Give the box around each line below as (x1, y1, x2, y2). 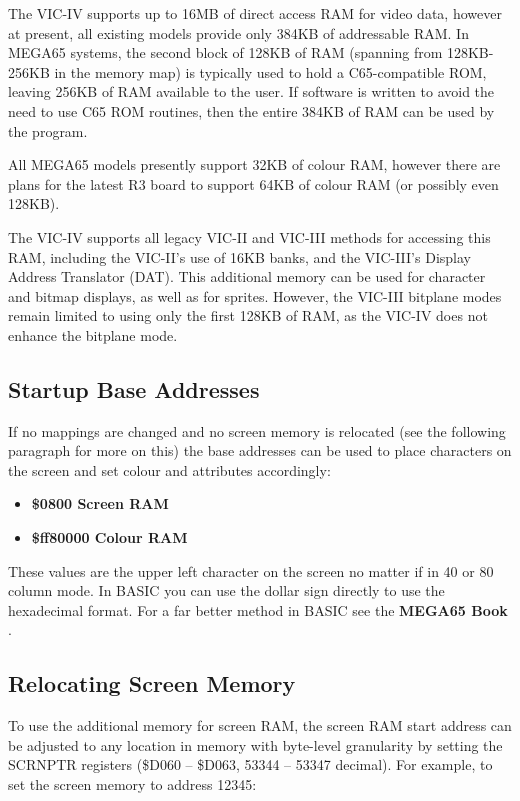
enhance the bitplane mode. (8, 324, 178, 345)
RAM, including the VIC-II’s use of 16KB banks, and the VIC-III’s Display (8, 246, 471, 267)
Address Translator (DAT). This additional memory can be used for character (8, 266, 486, 287)
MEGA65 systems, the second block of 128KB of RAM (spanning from (8, 42, 443, 63)
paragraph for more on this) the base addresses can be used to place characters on (8, 440, 512, 461)
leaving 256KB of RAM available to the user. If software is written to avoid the (8, 81, 495, 102)
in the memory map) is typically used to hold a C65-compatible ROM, (54, 61, 487, 82)
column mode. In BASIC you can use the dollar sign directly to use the (8, 580, 445, 601)
